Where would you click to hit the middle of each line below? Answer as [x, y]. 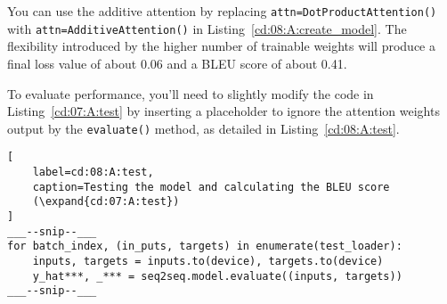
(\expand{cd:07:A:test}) [106, 202]
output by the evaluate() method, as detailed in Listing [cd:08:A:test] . [203, 128]
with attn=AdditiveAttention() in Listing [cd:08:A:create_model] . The [207, 28]
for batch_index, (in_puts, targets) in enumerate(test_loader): [205, 246]
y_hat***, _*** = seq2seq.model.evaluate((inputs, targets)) [217, 276]
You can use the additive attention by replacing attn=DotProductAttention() [222, 11]
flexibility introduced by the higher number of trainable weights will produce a [221, 46]
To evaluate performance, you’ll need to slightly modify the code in [191, 93]
